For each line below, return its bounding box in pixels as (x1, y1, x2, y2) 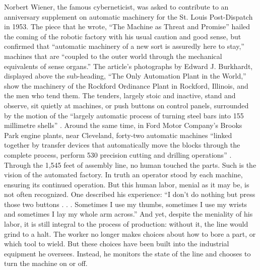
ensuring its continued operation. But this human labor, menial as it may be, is (4, 179, 249, 189)
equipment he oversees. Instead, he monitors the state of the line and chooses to (4, 248, 251, 258)
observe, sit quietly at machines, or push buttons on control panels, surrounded (4, 100, 249, 110)
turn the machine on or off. (4, 258, 88, 268)
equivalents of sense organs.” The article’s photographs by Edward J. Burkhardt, (4, 60, 253, 71)
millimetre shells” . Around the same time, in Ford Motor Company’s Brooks (4, 120, 242, 130)
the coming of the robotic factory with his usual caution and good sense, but (4, 31, 241, 41)
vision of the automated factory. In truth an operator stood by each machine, (4, 169, 243, 180)
